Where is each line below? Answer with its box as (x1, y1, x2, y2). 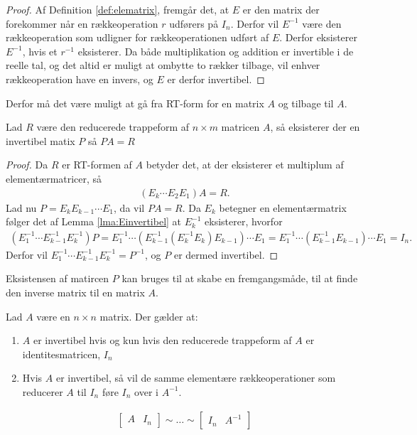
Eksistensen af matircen (6, 271, 109, 286)
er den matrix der (242, 2, 320, 16)
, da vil (114, 200, 145, 215)
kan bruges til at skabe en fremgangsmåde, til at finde (121, 271, 358, 286)
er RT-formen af (62, 157, 132, 172)
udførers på (169, 16, 219, 31)
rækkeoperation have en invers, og (6, 71, 153, 86)
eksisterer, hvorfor (205, 214, 283, 229)
